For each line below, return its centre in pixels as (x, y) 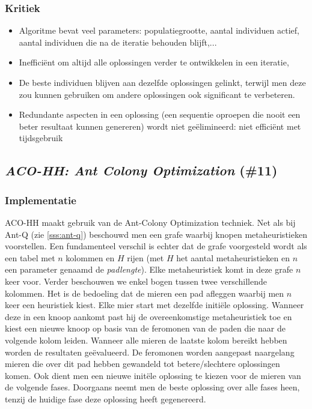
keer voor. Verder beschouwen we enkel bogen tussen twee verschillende (136, 281)
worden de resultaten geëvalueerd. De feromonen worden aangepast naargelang (150, 352)
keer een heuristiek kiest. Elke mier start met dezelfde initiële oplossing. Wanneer (154, 305)
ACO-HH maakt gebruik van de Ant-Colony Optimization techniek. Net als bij (150, 222)
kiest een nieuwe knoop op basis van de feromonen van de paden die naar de (145, 328)
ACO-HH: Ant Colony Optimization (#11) (141, 170)
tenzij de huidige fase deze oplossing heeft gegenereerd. (106, 398)
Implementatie (41, 200)
